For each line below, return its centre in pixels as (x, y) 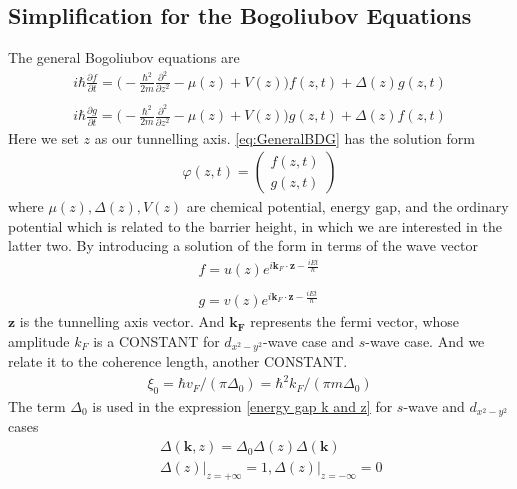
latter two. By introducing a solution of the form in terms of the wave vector (243, 245)
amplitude (39, 340)
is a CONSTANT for (156, 340)
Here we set (43, 137)
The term (37, 406)
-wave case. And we (425, 340)
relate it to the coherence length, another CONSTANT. (178, 361)
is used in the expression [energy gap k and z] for (242, 406)
